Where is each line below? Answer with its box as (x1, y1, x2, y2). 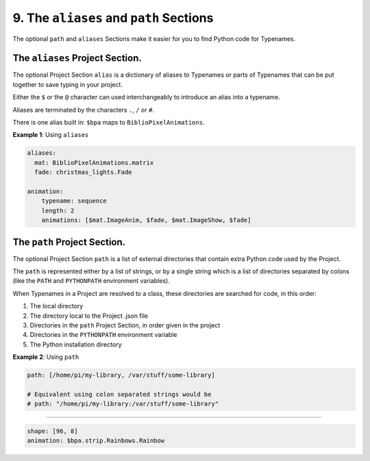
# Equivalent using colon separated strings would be (27, 390, 212, 398)
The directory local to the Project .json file (29, 312, 149, 320)
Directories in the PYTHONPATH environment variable (29, 331, 177, 339)
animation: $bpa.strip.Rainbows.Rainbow (27, 437, 164, 445)
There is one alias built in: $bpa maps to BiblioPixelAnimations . (12, 119, 205, 127)
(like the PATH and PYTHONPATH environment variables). (12, 277, 171, 285)
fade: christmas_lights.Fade (34, 169, 133, 176)
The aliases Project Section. (12, 52, 142, 64)
